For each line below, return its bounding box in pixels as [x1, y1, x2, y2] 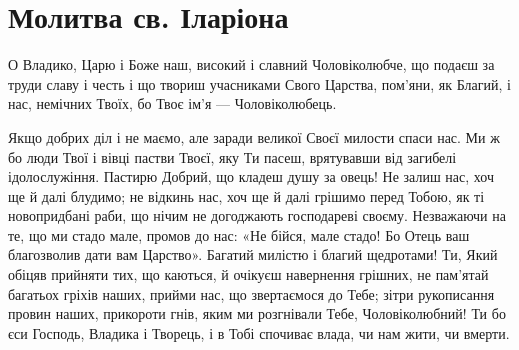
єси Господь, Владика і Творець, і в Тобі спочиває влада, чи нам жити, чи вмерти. [8, 322, 510, 343]
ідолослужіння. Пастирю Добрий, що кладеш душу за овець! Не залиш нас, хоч [8, 166, 494, 187]
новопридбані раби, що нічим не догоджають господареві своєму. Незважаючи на [8, 205, 506, 226]
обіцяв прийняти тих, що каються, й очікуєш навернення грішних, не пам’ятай [8, 264, 489, 285]
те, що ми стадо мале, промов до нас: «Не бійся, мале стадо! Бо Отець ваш [8, 224, 470, 245]
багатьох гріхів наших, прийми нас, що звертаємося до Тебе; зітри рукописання [8, 283, 495, 304]
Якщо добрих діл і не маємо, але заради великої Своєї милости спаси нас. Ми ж [8, 126, 500, 147]
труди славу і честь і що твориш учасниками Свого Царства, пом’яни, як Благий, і [8, 73, 511, 94]
